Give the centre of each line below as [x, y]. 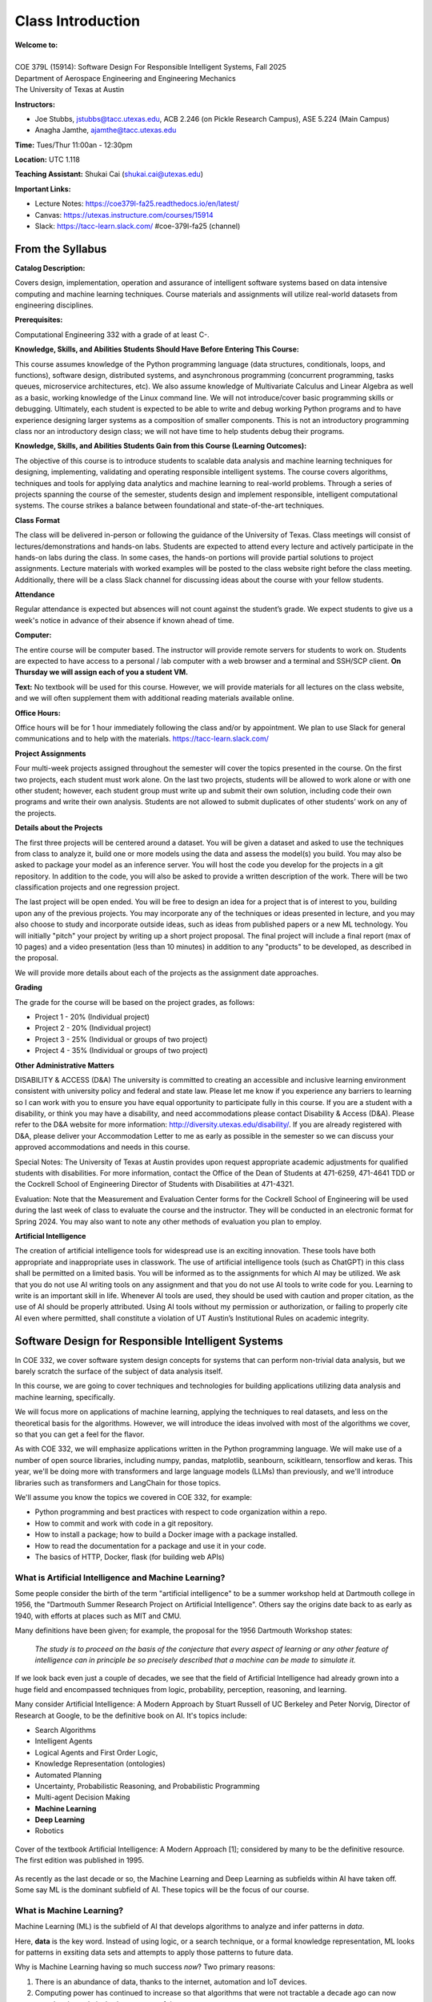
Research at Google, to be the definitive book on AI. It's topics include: [131, 1715]
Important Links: [43, 189]
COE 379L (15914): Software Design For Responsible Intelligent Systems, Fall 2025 [151, 67]
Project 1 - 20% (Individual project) [92, 1016]
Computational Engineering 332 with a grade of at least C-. [112, 334]
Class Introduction [77, 21]
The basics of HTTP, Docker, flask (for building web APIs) [130, 1557]
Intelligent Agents [64, 1741]
